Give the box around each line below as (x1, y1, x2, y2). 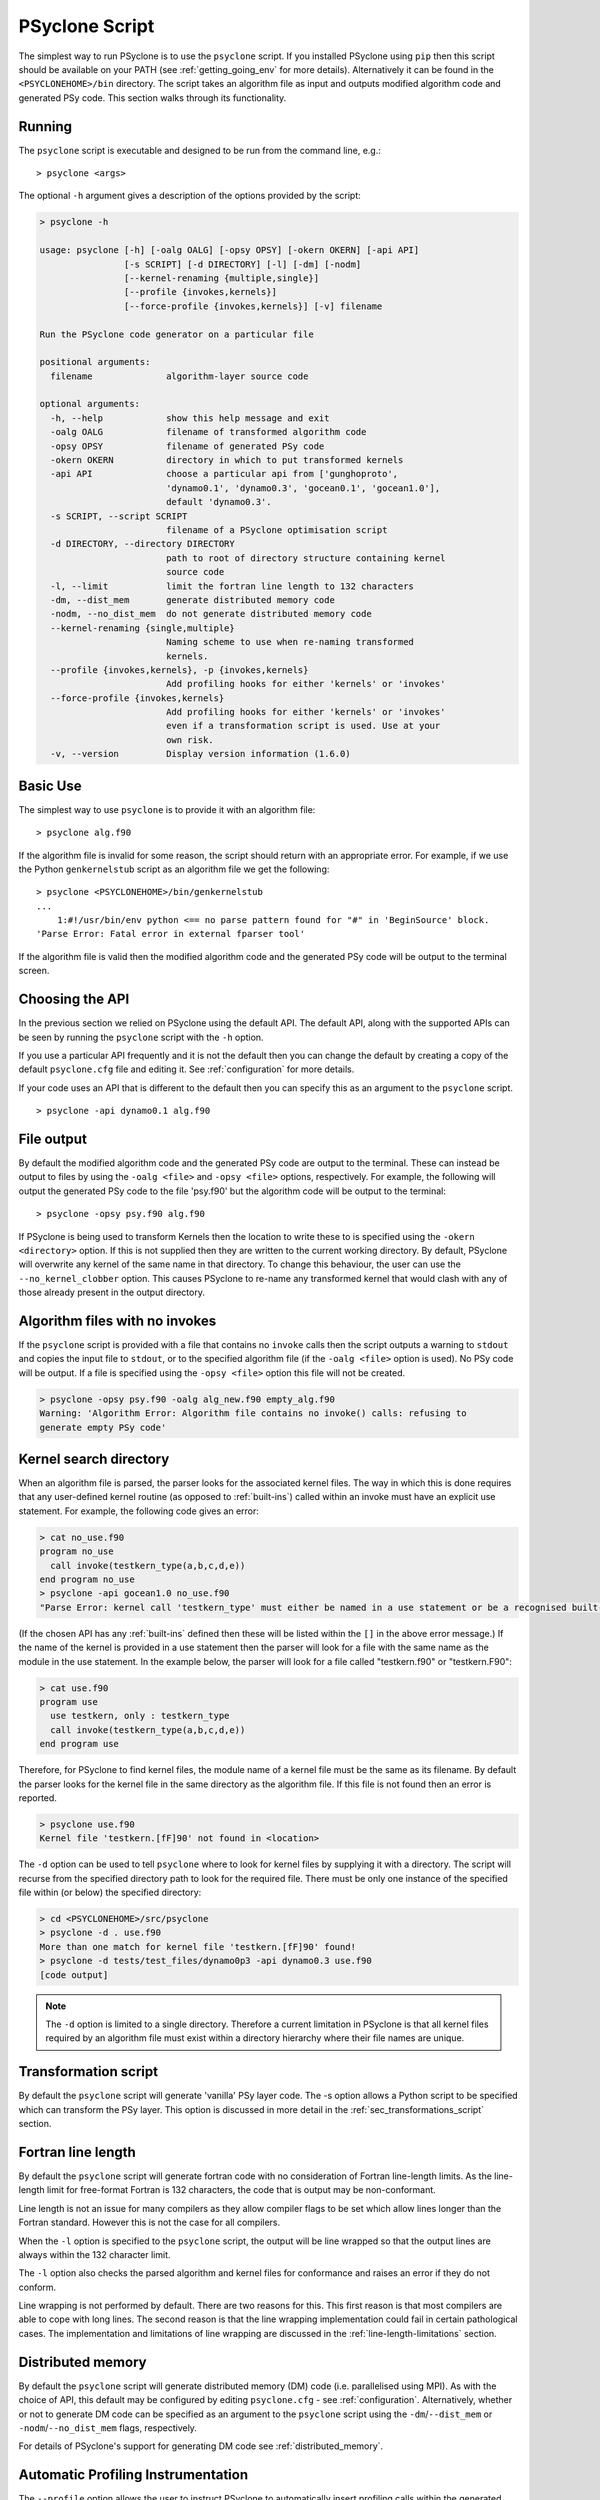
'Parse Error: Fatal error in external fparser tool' (36, 928, 305, 940)
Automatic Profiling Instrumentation (18, 2466, 249, 2484)
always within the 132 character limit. (18, 2248, 171, 2260)
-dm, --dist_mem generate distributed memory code (50, 594, 335, 605)
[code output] (39, 1969, 109, 1980)
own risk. (165, 734, 214, 745)
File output (18, 1130, 87, 1147)
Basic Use (18, 777, 82, 794)
